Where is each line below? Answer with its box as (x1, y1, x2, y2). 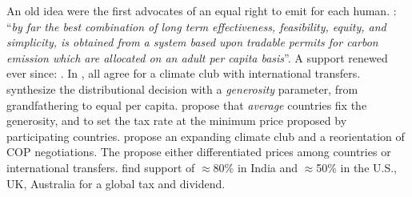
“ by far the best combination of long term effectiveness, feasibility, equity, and (6, 18, 386, 34)
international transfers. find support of (6, 159, 195, 175)
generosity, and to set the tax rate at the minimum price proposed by (6, 112, 347, 129)
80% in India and (213, 159, 298, 175)
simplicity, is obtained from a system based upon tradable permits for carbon (6, 34, 378, 50)
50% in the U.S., (316, 159, 397, 175)
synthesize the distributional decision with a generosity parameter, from (6, 80, 358, 97)
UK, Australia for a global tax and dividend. (6, 175, 226, 191)
